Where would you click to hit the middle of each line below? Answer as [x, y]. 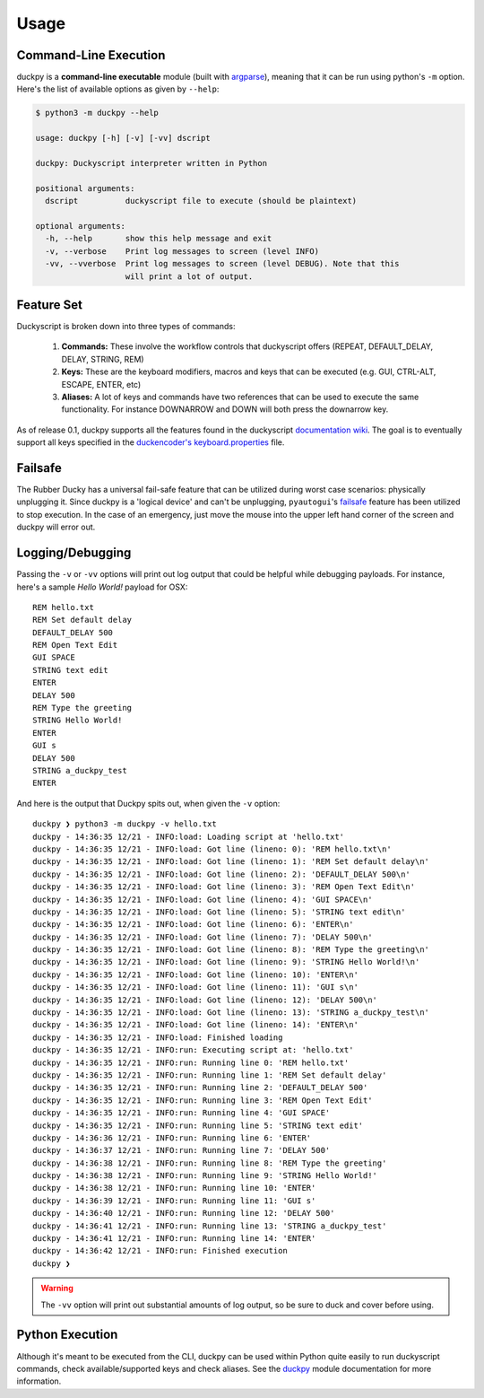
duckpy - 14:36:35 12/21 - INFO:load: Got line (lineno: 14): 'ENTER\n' [195, 1025]
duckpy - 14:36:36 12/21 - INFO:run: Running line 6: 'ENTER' [172, 1138]
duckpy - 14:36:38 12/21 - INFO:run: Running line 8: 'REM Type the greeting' [210, 1163]
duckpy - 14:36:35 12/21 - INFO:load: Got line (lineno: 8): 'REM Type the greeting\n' [231, 950]
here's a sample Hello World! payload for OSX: [102, 587]
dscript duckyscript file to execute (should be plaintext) [201, 201]
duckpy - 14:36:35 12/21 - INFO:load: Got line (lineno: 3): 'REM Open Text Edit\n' [224, 887]
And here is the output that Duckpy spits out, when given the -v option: [148, 803]
